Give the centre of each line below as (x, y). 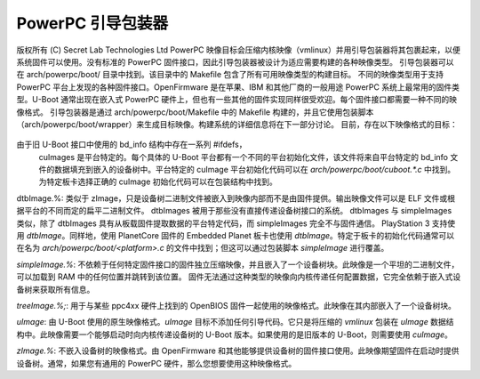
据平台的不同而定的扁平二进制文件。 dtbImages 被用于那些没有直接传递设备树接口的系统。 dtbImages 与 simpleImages (234, 211)
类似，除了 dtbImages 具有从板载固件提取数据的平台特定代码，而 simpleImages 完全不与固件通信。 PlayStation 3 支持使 (236, 223)
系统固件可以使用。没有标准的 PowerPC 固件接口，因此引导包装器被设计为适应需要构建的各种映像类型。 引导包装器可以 (235, 61)
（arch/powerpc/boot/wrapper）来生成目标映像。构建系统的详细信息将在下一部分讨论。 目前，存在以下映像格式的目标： (237, 124)
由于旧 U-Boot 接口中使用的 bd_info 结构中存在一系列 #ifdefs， (132, 145)
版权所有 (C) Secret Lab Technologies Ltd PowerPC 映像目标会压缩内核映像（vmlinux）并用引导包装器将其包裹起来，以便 (239, 50)
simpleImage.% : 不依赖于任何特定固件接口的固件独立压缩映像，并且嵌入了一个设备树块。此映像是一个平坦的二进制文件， (238, 264)
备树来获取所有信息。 (56, 289)
